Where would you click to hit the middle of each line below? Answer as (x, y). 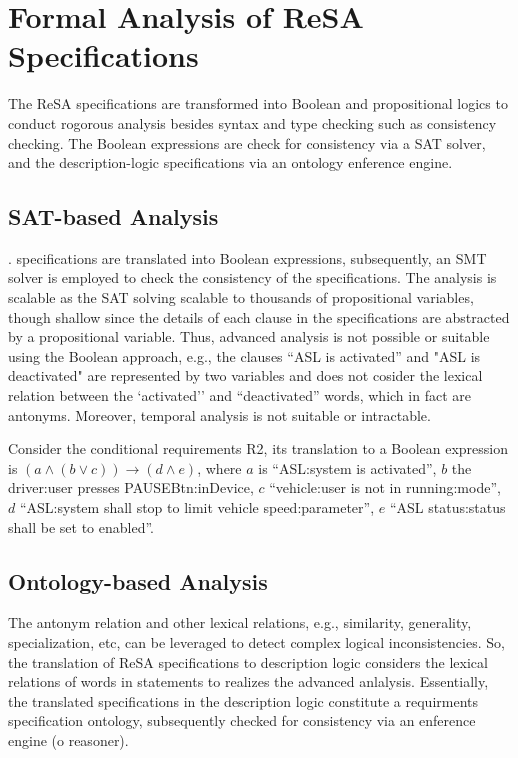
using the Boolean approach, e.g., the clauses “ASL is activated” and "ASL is (244, 355)
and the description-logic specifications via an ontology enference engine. (230, 162)
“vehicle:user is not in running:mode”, (385, 487)
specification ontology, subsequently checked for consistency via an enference (242, 720)
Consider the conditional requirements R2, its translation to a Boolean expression (258, 448)
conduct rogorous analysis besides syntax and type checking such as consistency (252, 122)
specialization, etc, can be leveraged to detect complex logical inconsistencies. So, (256, 642)
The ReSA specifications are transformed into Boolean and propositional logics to (258, 103)
